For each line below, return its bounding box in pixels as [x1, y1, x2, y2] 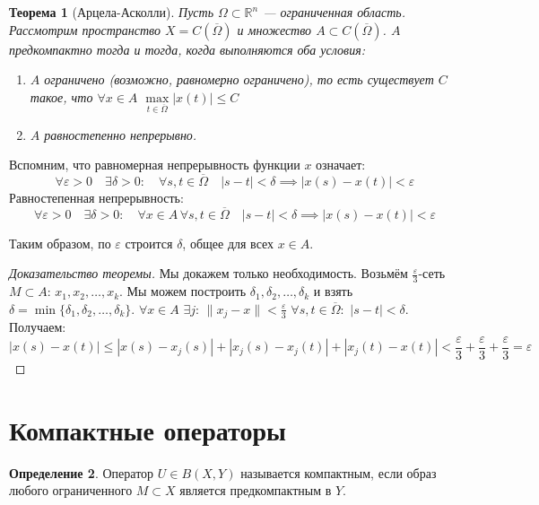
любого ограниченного [9, 481, 133, 500]
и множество [237, 20, 312, 39]
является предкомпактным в [179, 481, 332, 500]
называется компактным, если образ [240, 463, 437, 482]
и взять [313, 282, 353, 300]
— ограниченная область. [263, 3, 405, 21]
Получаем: [9, 318, 66, 336]
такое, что [30, 87, 93, 106]
